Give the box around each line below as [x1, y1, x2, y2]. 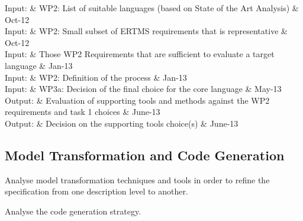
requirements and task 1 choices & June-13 [5, 105, 160, 118]
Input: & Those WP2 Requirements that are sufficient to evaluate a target [5, 48, 275, 60]
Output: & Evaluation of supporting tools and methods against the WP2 [5, 94, 270, 106]
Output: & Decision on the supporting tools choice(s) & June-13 [5, 117, 238, 129]
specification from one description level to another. [5, 185, 188, 197]
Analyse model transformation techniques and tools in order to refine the [5, 173, 270, 186]
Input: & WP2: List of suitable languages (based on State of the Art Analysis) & [5, 2, 299, 14]
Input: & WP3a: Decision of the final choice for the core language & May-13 [5, 83, 282, 95]
